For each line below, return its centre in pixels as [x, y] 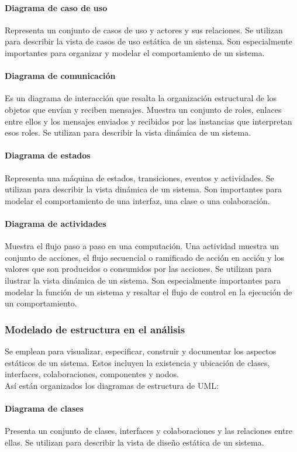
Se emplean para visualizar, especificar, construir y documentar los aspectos [141, 351]
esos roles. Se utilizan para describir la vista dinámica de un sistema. [128, 132]
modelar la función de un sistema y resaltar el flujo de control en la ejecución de [148, 291]
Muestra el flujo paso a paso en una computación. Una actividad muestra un [142, 246]
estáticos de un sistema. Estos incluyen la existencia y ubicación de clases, [137, 362]
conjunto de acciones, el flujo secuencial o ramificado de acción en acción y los [144, 257]
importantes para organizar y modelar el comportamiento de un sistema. [135, 52]
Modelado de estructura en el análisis [95, 329]
